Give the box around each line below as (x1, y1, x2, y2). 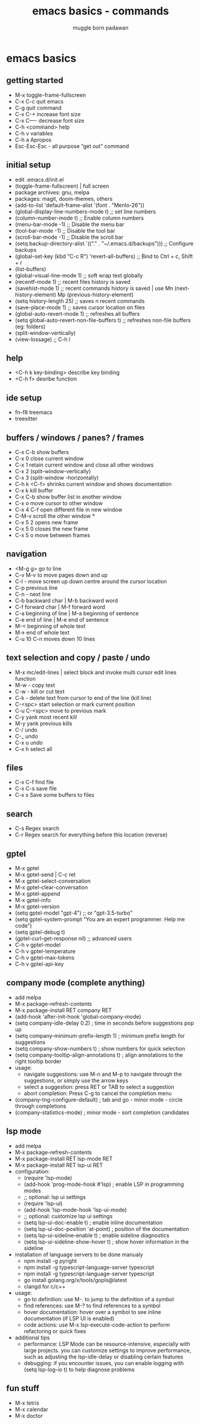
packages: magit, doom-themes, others (14, 195, 113, 202)
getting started (6, 75, 63, 85)
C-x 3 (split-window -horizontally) (14, 474, 99, 481)
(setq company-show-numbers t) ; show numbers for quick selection (14, 1045, 186, 1052)
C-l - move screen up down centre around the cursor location (14, 577, 167, 585)
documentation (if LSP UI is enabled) (23, 1315, 115, 1322)
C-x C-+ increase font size (14, 110, 81, 118)
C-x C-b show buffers (14, 449, 69, 455)
